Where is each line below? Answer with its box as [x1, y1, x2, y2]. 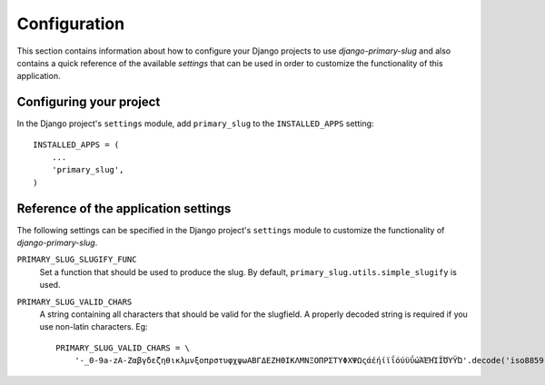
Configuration [16, 14, 125, 34]
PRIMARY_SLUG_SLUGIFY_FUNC [16, 254, 137, 265]
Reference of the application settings [16, 201, 232, 216]
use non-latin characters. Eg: [39, 321, 149, 332]
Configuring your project [16, 94, 161, 110]
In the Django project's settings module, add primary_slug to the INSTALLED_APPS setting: [16, 118, 374, 129]
